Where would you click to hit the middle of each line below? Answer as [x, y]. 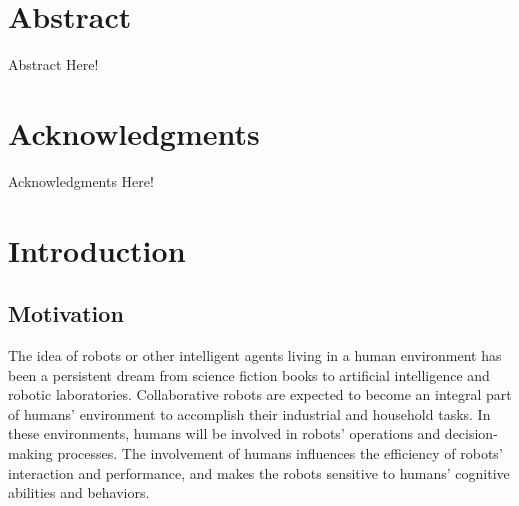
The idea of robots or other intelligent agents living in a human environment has [255, 355]
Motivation [66, 313]
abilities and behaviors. [79, 492]
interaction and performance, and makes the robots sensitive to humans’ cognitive [259, 472]
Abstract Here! [53, 64]
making [30, 452]
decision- [471, 433]
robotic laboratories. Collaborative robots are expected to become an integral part [260, 394]
